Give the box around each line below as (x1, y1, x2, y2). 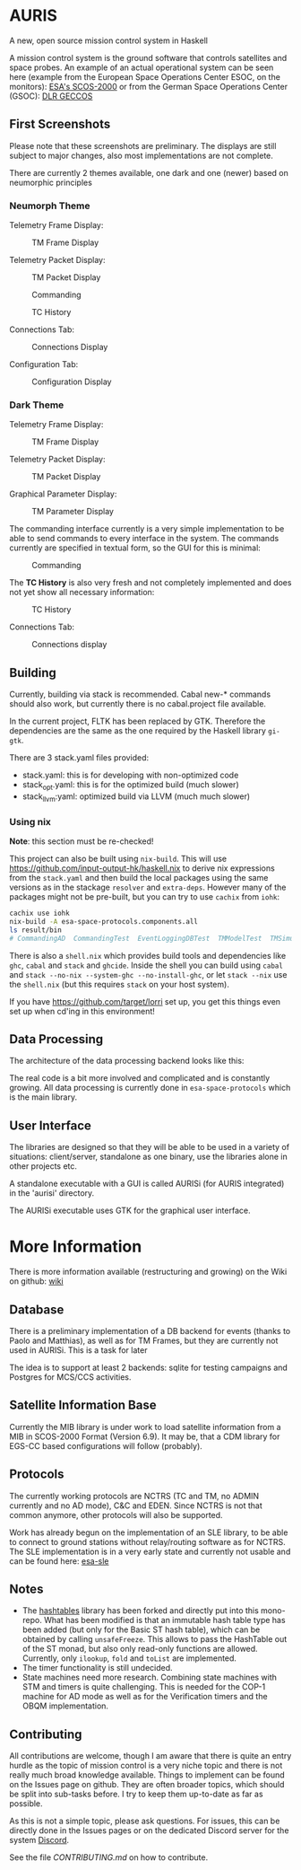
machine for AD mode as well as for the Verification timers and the (21, 1691, 268, 1702)
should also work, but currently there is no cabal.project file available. (9, 698, 267, 709)
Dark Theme (9, 399, 64, 411)
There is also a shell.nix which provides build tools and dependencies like (9, 950, 287, 961)
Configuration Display (31, 376, 112, 387)
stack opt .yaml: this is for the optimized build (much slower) (21, 779, 239, 792)
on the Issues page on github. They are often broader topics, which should (9, 1779, 285, 1790)
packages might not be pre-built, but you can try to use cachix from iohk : (9, 891, 280, 902)
